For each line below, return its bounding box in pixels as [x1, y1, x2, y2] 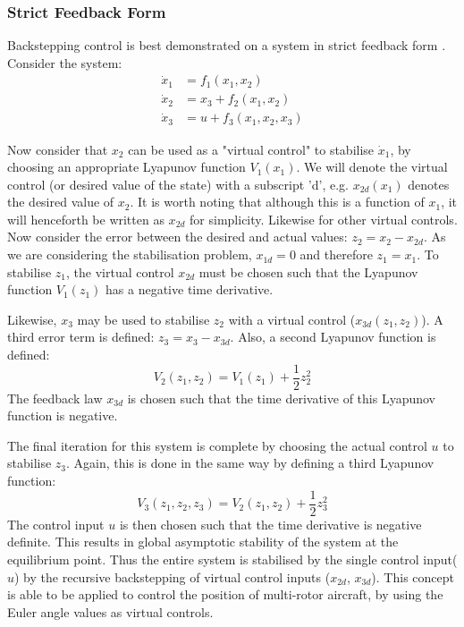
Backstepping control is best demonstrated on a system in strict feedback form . [7, 36, 446, 55]
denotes [408, 174, 450, 193]
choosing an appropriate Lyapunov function [7, 157, 246, 176]
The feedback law [7, 388, 103, 407]
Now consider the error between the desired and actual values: [7, 227, 348, 246]
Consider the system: [7, 53, 122, 72]
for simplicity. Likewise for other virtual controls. [190, 209, 458, 228]
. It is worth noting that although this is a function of [130, 192, 425, 211]
